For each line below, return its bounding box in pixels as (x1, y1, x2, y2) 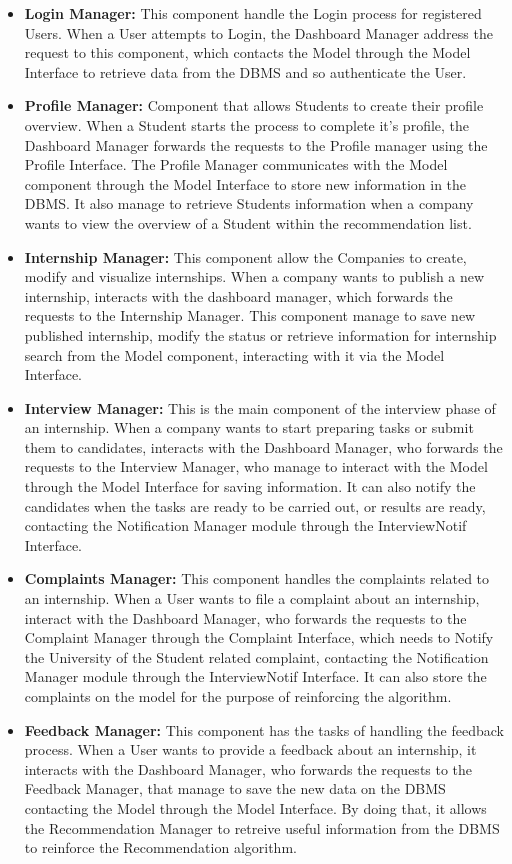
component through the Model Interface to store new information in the (24, 173, 467, 194)
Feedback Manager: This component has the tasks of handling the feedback (24, 719, 504, 740)
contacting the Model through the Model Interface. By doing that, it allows (24, 797, 487, 818)
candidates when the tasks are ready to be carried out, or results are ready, (24, 495, 486, 516)
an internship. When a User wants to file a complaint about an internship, (24, 588, 480, 609)
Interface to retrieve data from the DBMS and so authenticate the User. (24, 61, 467, 82)
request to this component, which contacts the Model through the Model (24, 42, 471, 63)
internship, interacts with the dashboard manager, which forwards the (24, 285, 453, 306)
